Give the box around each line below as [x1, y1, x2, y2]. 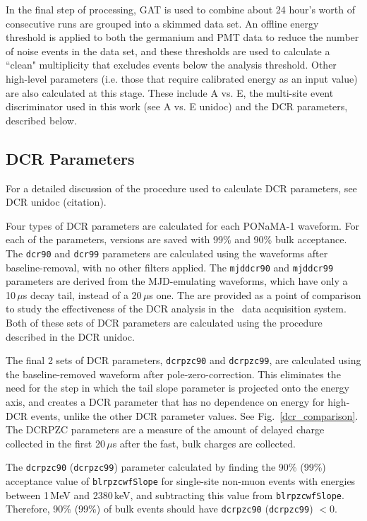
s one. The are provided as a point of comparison [149, 287, 361, 302]
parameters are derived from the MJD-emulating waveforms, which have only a [6, 274, 348, 288]
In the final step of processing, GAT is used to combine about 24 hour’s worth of [6, 2, 355, 16]
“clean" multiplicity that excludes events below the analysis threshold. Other [6, 57, 337, 72]
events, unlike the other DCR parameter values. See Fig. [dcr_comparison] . [30, 408, 359, 423]
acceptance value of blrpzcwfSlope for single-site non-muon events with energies [6, 474, 356, 488]
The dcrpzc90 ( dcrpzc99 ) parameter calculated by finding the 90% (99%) [6, 459, 326, 474]
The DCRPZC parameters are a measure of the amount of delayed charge [6, 422, 325, 437]
